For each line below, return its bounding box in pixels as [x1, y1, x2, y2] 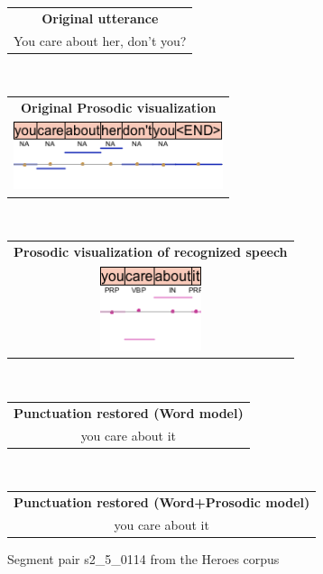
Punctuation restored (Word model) [14, 403, 244, 422]
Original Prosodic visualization [20, 98, 217, 117]
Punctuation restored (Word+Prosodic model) [14, 492, 310, 511]
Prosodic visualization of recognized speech [14, 241, 288, 260]
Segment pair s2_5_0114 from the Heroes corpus [7, 549, 280, 568]
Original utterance [42, 8, 159, 27]
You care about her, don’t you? [14, 31, 187, 50]
